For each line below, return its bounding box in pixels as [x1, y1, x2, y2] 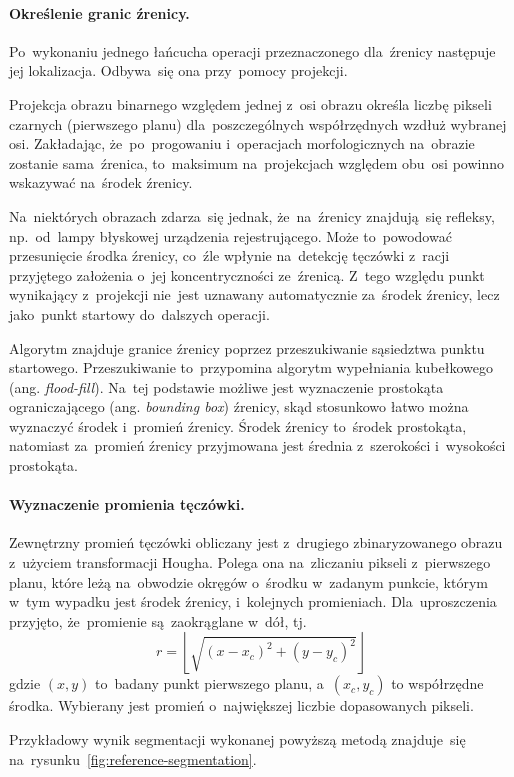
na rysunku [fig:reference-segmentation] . [9, 748, 257, 769]
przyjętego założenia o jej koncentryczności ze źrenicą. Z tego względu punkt [9, 264, 485, 285]
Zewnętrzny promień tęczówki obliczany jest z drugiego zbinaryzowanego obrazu [9, 532, 503, 553]
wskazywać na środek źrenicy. [9, 172, 193, 193]
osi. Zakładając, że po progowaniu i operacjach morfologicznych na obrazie [9, 133, 475, 154]
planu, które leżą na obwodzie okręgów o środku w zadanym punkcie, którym [9, 571, 488, 592]
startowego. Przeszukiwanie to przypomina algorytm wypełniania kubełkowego [9, 357, 493, 378]
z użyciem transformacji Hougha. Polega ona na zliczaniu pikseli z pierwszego [9, 552, 491, 573]
